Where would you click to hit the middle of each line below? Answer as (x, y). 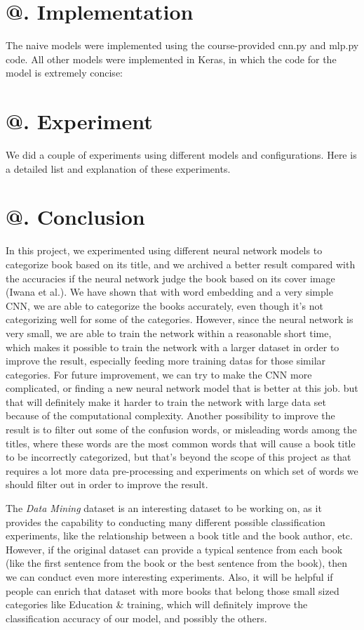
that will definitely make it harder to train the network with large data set (166, 401)
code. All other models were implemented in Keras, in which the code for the (171, 59)
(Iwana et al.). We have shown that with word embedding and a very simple (169, 292)
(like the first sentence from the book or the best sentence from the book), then (176, 563)
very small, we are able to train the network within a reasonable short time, (169, 333)
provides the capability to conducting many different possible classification (166, 521)
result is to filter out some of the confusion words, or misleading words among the (181, 429)
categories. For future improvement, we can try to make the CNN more (159, 374)
